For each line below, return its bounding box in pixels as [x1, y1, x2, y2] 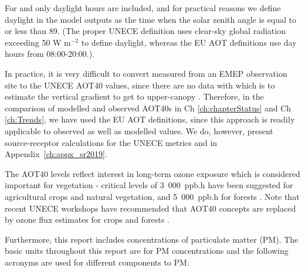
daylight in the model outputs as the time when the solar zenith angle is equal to [5, 13, 296, 25]
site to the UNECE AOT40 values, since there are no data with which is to [5, 79, 275, 91]
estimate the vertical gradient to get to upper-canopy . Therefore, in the [5, 90, 264, 103]
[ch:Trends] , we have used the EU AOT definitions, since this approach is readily [5, 113, 295, 125]
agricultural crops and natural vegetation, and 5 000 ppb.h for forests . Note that [5, 190, 300, 202]
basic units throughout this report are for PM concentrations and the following [5, 244, 289, 257]
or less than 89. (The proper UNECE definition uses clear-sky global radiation [5, 25, 286, 37]
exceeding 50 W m [5, 36, 71, 48]
